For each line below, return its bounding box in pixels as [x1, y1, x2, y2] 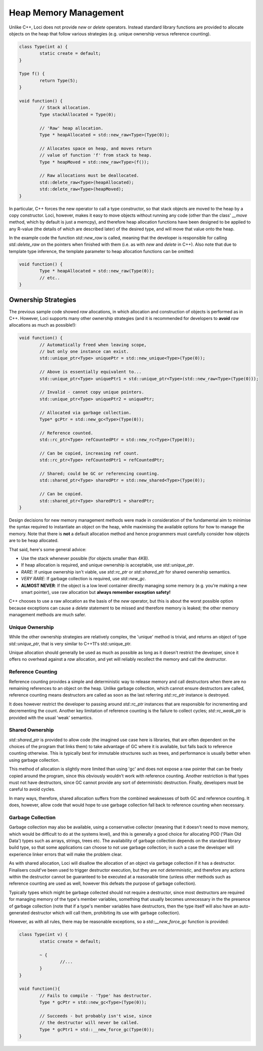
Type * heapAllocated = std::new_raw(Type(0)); [39, 268, 155, 274]
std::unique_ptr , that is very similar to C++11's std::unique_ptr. [9, 640, 131, 647]
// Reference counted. [39, 430, 94, 436]
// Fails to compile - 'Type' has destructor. [39, 993, 152, 998]
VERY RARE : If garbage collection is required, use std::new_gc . [21, 576, 146, 582]
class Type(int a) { [19, 44, 68, 49]
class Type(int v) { [19, 932, 68, 938]
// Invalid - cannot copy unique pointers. [39, 389, 145, 395]
